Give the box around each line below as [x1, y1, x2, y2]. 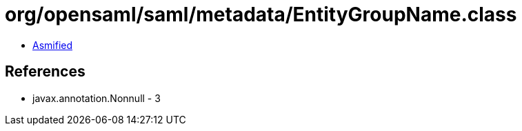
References [5, 63, 86, 81]
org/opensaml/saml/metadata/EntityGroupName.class [5, 3, 517, 26]
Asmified [32, 39, 73, 51]
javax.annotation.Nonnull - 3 [32, 92, 161, 104]
